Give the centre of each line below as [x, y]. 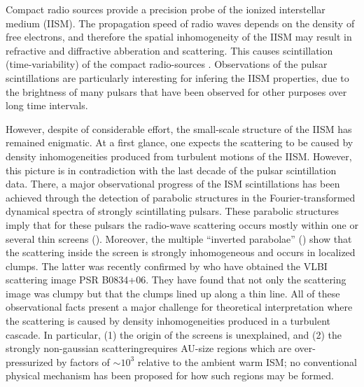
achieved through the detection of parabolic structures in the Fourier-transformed [181, 197]
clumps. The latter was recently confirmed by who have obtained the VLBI [167, 266]
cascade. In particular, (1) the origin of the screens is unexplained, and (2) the [174, 334]
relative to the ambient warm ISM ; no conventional [247, 361]
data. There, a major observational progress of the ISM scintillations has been [173, 184]
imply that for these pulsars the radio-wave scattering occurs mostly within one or [182, 224]
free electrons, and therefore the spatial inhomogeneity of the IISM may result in [179, 37]
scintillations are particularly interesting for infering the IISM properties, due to [177, 77]
